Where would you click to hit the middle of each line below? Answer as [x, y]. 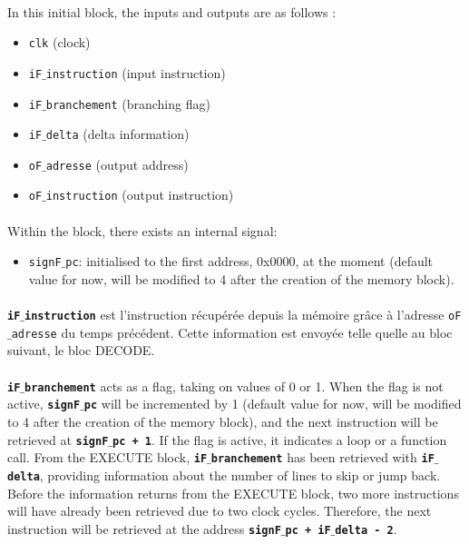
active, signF [44, 404]
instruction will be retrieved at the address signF [144, 528]
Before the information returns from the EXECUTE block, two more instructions [233, 493]
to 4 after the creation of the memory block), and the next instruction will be [223, 421]
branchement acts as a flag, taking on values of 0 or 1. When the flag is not [234, 386]
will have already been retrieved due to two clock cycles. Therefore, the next [220, 511]
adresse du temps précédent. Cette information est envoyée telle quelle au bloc [232, 332]
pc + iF [308, 530]
